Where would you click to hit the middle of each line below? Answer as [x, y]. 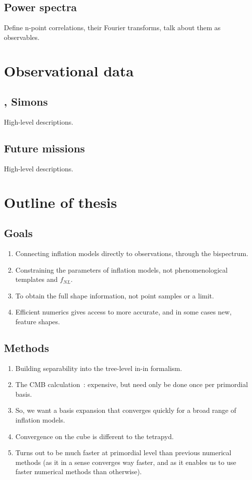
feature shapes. [38, 321]
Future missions [45, 148]
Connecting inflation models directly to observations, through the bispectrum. [132, 253]
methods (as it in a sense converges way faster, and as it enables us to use [126, 462]
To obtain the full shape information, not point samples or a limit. [115, 295]
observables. [22, 37]
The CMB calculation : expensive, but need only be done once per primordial [132, 384]
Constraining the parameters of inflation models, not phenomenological [121, 269]
